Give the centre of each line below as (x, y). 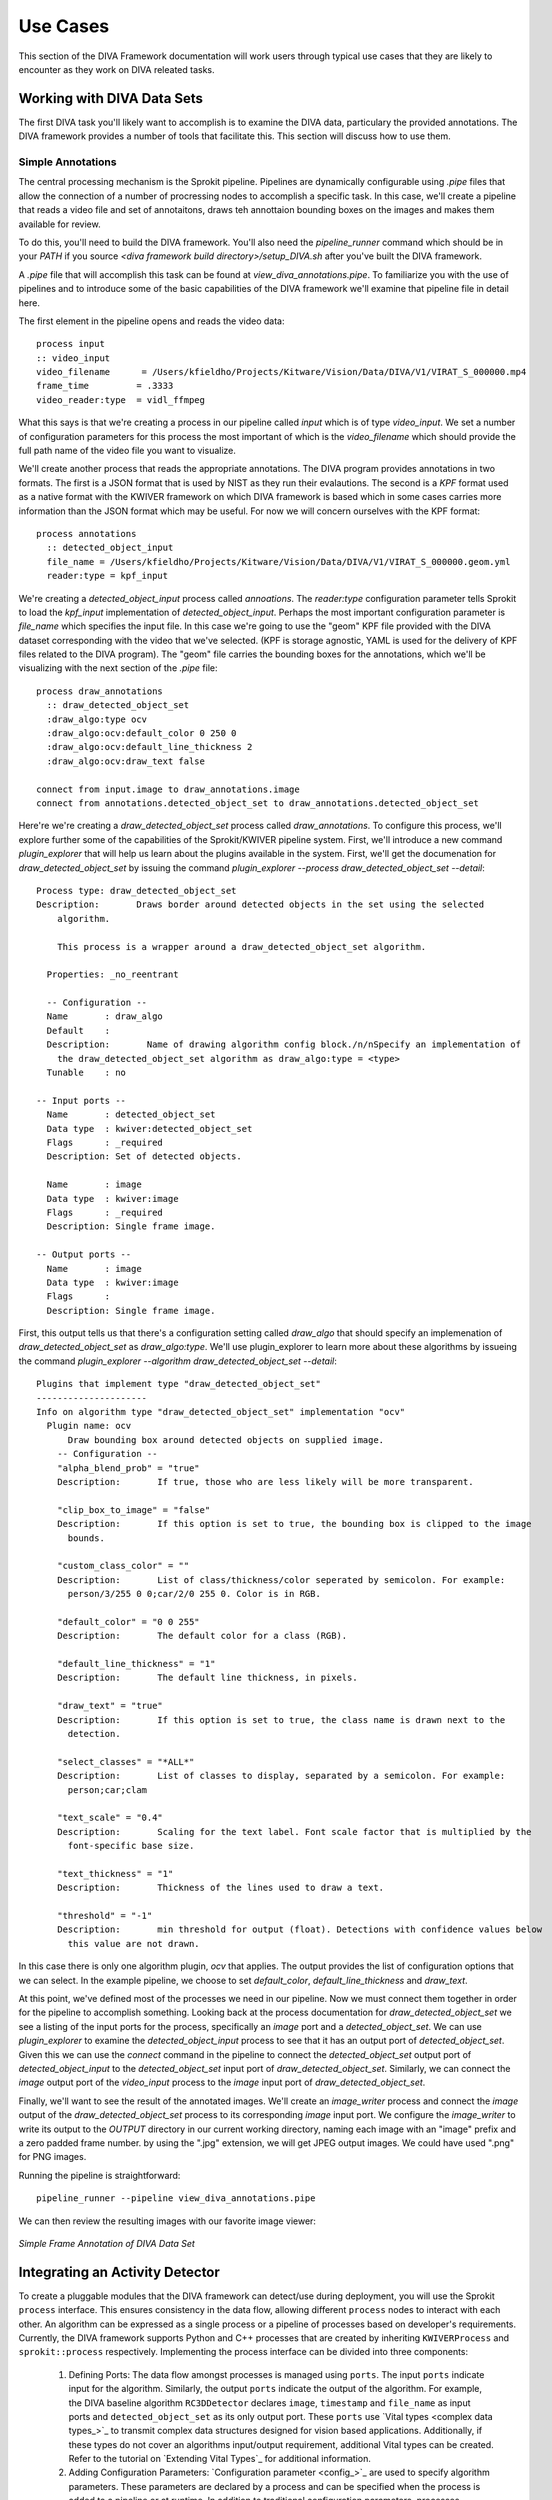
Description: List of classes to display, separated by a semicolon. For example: (281, 1776)
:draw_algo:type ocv (97, 719)
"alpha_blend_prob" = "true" (128, 1468)
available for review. (59, 224)
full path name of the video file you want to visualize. (127, 451)
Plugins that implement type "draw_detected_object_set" (179, 1384)
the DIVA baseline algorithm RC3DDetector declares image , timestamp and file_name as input (269, 2402)
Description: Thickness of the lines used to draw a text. (220, 1888)
